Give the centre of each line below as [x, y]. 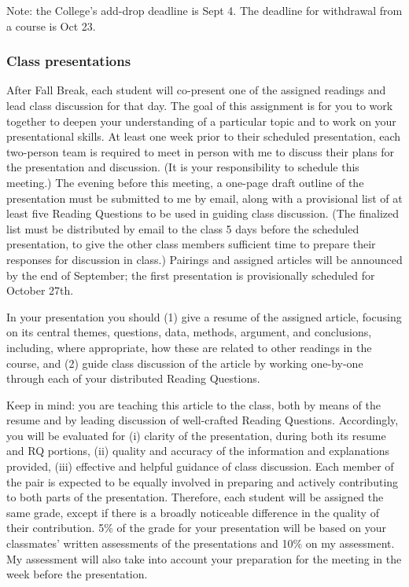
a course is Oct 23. [51, 26]
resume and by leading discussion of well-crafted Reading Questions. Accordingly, [203, 420]
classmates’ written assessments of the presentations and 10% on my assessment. [201, 543]
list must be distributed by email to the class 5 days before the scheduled [183, 228]
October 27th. [40, 290]
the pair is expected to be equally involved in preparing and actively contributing [203, 481]
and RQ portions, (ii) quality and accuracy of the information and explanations [198, 451]
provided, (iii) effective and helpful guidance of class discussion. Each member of [200, 466]
